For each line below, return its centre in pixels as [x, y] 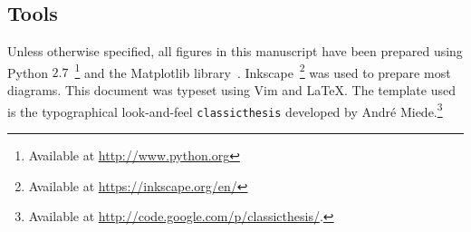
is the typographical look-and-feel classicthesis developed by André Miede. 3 [225, 110]
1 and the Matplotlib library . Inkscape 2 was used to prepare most [263, 71]
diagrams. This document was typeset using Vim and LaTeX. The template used [231, 90]
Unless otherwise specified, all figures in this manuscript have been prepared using [235, 51]
